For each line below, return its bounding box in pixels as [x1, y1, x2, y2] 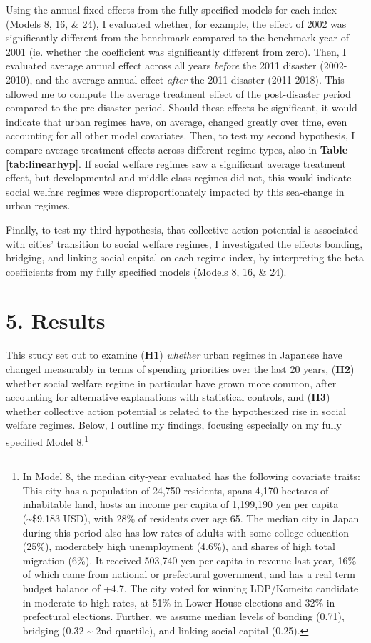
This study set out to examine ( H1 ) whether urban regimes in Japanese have [6, 347, 342, 362]
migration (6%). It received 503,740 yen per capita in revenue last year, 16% [22, 552, 357, 567]
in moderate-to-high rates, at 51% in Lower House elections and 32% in [22, 594, 335, 609]
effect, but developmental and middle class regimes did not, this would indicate [6, 170, 352, 185]
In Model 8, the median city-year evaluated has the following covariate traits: [22, 469, 360, 484]
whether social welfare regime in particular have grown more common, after [6, 375, 337, 390]
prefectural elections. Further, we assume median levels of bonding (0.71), [22, 609, 345, 624]
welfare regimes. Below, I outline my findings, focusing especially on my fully [6, 417, 342, 432]
